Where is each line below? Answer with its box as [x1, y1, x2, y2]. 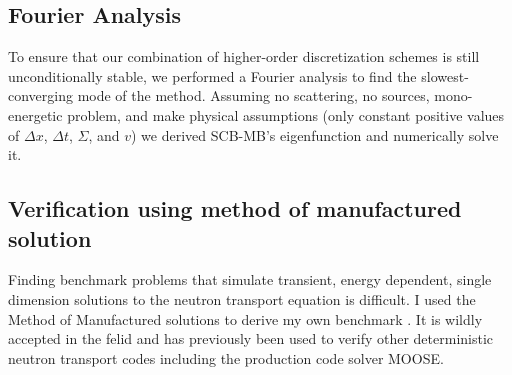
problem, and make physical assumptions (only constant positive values [67, 104, 505, 125]
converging [8, 85, 73, 106]
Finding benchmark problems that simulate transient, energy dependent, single [8, 269, 492, 290]
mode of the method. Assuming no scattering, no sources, [77, 85, 430, 106]
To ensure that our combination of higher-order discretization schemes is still [8, 46, 480, 67]
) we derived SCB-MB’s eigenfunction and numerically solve [131, 124, 499, 145]
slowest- [421, 65, 469, 86]
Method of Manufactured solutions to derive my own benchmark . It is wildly [8, 308, 483, 329]
